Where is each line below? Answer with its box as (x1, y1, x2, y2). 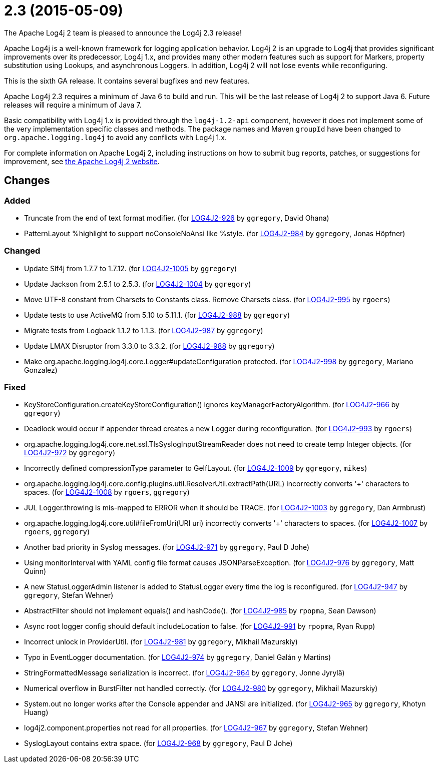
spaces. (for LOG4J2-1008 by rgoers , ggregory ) (24, 488, 190, 497)
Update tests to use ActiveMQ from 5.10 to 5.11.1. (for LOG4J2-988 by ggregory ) (24, 310, 290, 319)
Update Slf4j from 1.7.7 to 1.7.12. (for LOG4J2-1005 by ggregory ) (24, 264, 237, 273)
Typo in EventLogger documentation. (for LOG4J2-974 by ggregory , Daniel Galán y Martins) (24, 653, 331, 662)
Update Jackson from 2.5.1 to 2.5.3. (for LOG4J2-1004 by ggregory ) (24, 279, 251, 288)
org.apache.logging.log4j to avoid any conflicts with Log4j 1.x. (4, 133, 227, 142)
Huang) (24, 708, 49, 717)
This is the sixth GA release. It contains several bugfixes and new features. (4, 76, 250, 85)
